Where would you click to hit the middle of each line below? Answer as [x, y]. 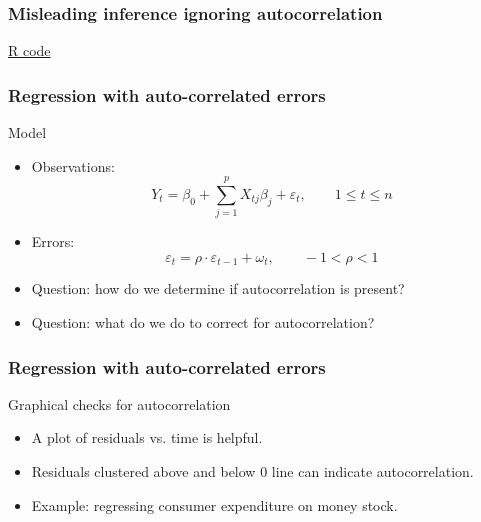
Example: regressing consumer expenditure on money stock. [214, 504]
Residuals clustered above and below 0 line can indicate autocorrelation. [252, 470]
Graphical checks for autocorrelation [119, 403]
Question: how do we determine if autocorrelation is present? [218, 288]
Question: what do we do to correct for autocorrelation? [203, 321]
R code [29, 50]
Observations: [73, 165]
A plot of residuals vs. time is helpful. [147, 437]
